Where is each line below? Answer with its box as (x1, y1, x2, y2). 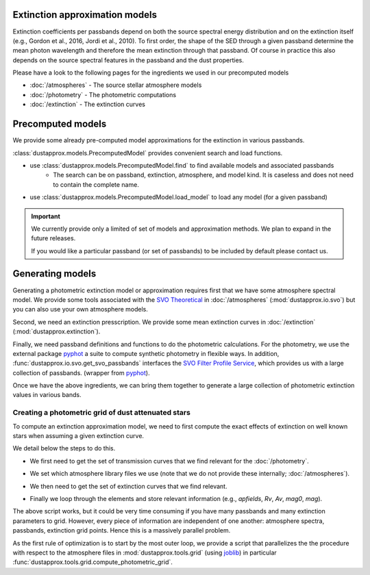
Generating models (12, 268, 97, 280)
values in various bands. (12, 391, 82, 399)
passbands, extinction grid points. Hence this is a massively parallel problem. (12, 526, 231, 535)
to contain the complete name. (53, 180, 140, 188)
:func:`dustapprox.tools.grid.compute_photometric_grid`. (12, 558, 173, 566)
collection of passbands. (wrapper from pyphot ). (12, 368, 150, 376)
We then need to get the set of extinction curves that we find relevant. (29, 482, 227, 490)
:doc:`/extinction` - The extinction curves (29, 100, 145, 109)
